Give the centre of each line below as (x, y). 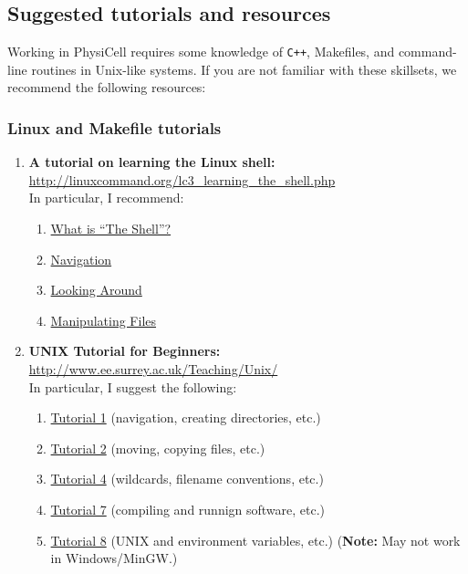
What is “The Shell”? (111, 229)
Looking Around (96, 290)
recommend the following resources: (107, 87)
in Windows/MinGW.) (114, 558)
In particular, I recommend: (106, 198)
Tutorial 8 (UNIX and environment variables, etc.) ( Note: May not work (255, 540)
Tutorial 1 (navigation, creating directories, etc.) (186, 417)
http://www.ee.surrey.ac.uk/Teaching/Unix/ (153, 369)
